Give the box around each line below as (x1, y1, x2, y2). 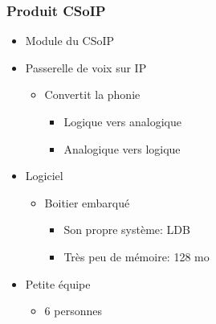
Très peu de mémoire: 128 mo (63, 248, 210, 265)
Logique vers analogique (63, 113, 181, 129)
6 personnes (44, 302, 102, 319)
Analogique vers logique (63, 140, 181, 157)
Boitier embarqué (44, 194, 130, 211)
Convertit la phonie (44, 86, 141, 103)
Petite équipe (25, 275, 91, 292)
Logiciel (25, 167, 63, 184)
